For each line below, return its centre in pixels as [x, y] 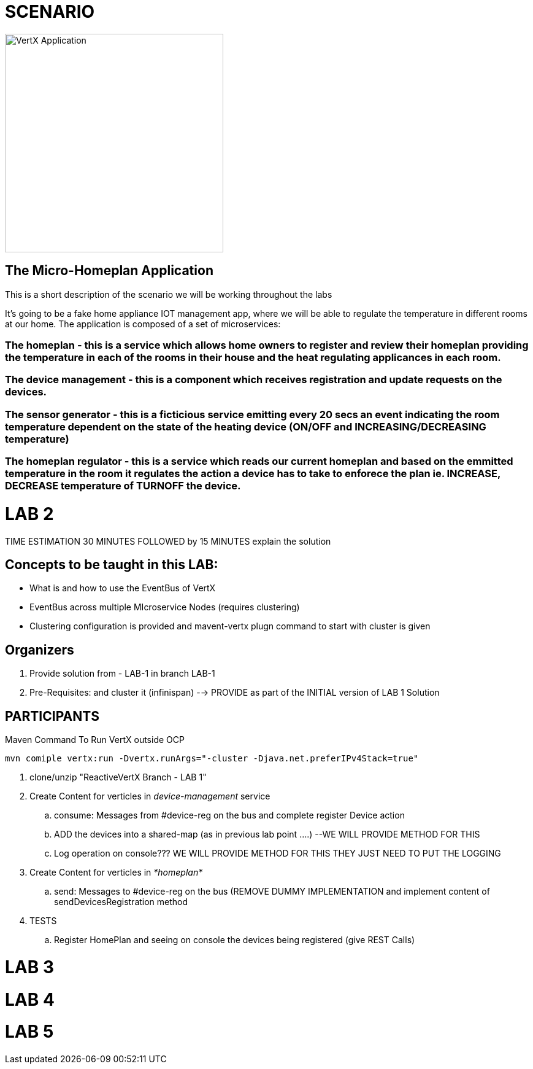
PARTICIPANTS [52, 716]
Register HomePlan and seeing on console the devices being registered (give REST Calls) [235, 940]
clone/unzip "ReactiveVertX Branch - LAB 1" [118, 777]
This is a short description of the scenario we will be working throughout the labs [169, 294]
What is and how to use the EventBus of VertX [123, 588]
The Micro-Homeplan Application [109, 271]
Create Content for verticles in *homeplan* [116, 873]
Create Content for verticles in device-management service [150, 796]
